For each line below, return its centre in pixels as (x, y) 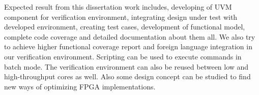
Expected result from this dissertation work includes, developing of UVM (118, 7)
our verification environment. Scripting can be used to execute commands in (123, 56)
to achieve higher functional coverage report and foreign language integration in (128, 46)
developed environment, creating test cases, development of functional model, (125, 27)
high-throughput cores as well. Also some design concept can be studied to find (127, 76)
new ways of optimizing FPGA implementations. (80, 86)
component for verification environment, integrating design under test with (121, 17)
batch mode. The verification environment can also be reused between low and (126, 66)
